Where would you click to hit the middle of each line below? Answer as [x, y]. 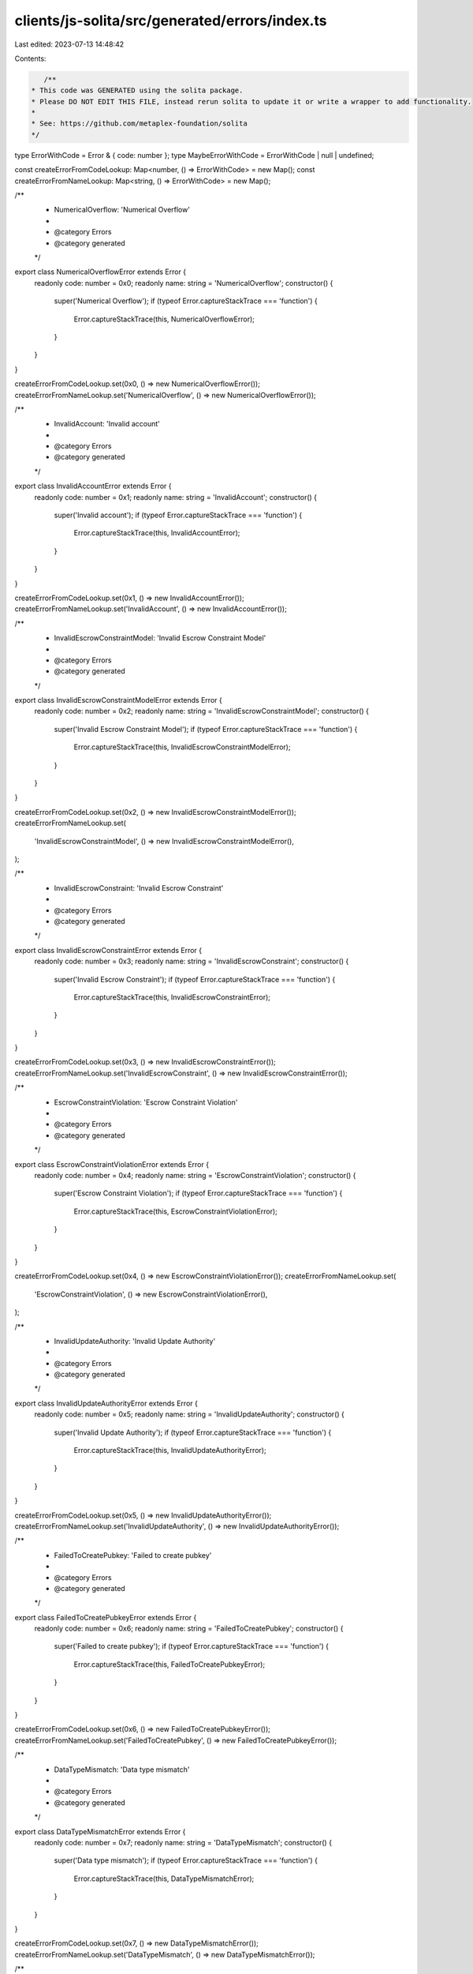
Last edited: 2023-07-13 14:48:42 [69, 44]
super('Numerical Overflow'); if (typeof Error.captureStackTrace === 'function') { [186, 301]
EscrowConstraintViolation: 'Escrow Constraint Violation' [146, 1102]
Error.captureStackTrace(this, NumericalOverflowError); [164, 319]
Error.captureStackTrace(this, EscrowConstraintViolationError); [175, 1211]
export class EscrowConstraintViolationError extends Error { [112, 1164]
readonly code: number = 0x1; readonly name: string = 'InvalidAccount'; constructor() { [176, 497]
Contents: [30, 58]
